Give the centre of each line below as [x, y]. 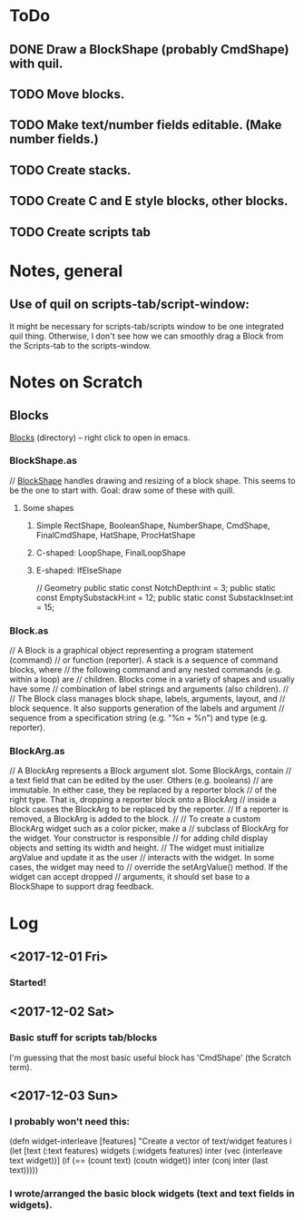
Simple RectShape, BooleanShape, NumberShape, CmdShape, [153, 525]
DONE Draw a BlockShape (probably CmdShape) [149, 49]
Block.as [29, 630]
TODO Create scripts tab [80, 232]
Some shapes [48, 507]
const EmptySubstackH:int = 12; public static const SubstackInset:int [165, 597]
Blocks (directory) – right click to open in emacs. [100, 438]
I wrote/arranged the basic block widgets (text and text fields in [152, 1194]
